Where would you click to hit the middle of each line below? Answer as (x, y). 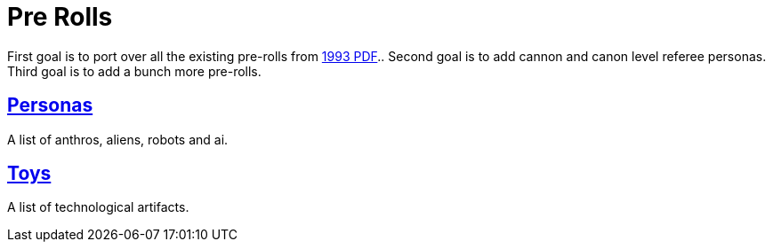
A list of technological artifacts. (98, 207)
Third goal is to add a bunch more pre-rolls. (134, 71)
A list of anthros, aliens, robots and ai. (118, 139)
